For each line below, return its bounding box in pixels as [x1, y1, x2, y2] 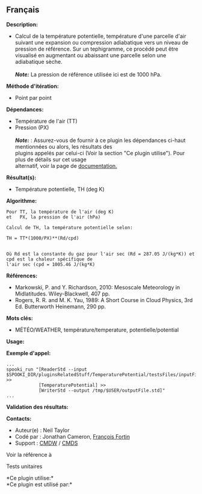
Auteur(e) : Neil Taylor [14, 427, 70, 434]
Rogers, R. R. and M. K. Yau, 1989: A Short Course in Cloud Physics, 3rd [14, 296, 193, 303]
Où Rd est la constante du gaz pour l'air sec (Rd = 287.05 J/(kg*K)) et [6, 251, 195, 257]
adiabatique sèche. [14, 58, 63, 65]
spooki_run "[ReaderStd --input [6, 366, 87, 372]
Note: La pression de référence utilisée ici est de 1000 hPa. [14, 70, 162, 78]
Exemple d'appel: [6, 349, 51, 357]
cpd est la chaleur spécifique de [6, 256, 93, 262]
